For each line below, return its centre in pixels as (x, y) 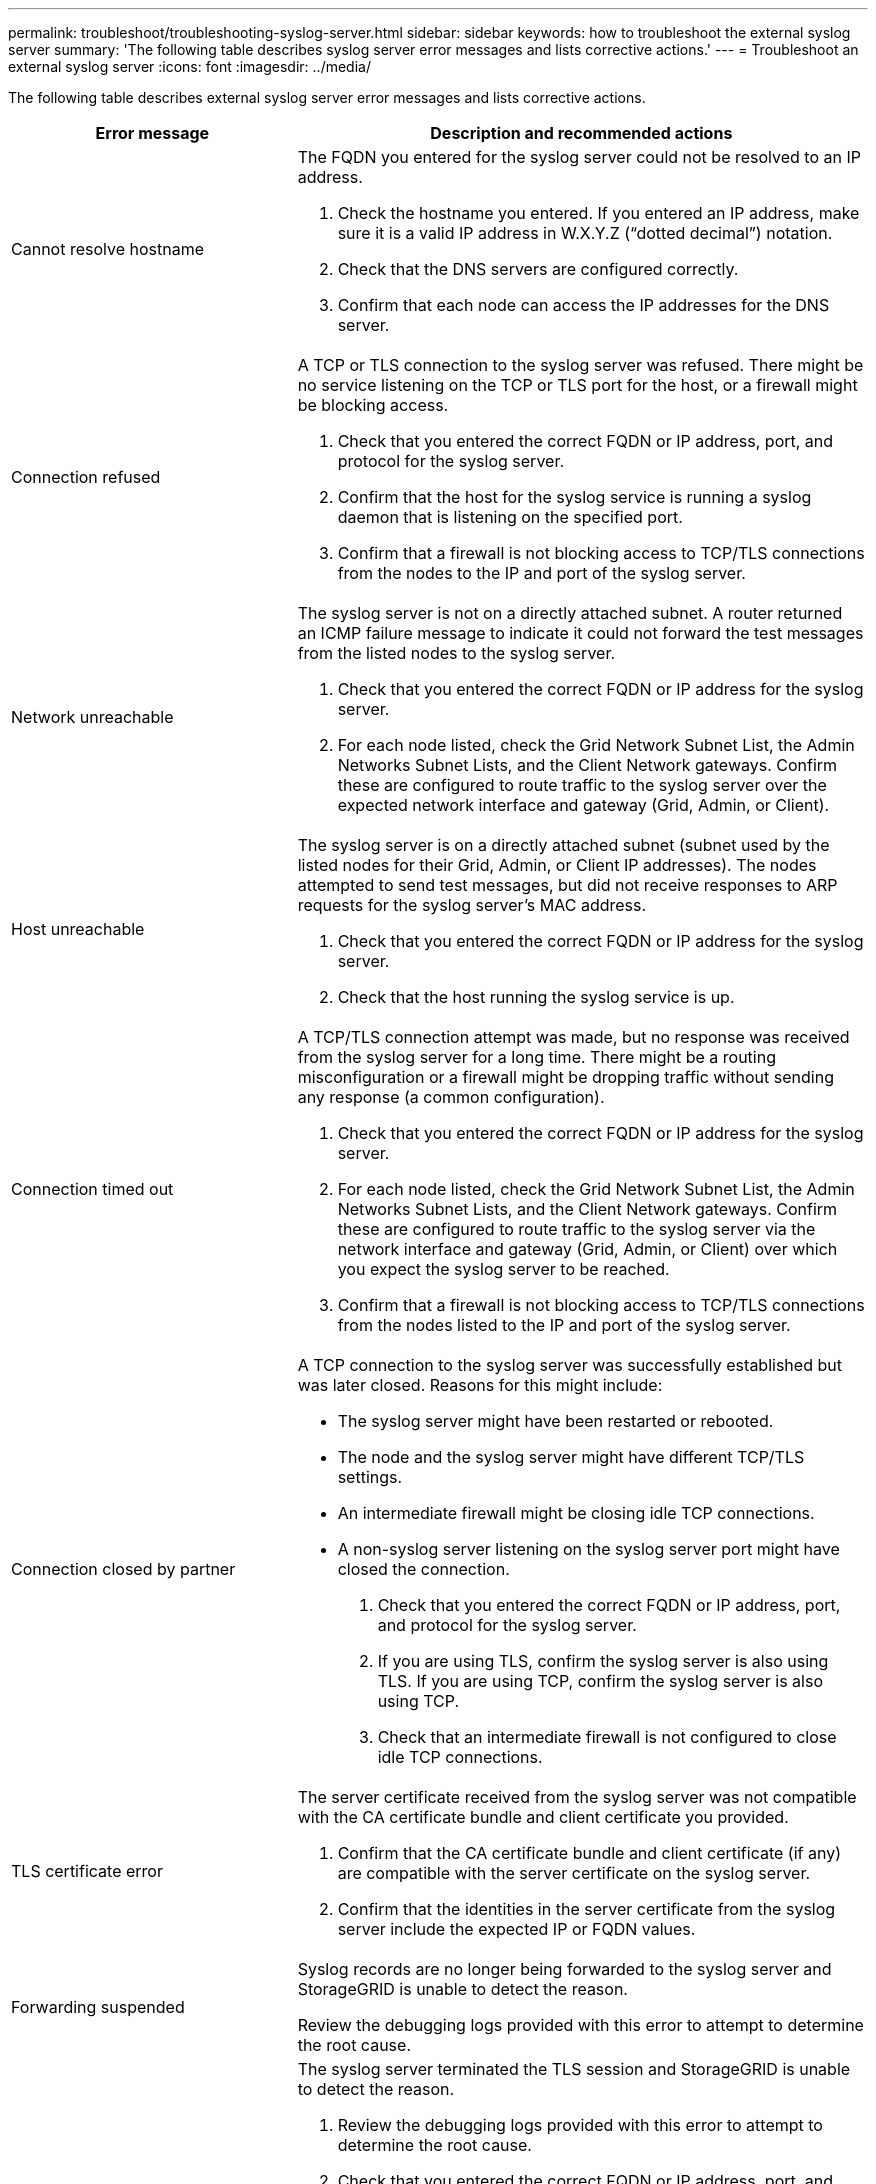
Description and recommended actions (581, 133)
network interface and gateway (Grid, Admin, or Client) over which (587, 1249)
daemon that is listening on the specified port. (510, 517)
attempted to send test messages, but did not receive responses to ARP (567, 885)
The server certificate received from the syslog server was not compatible (577, 1797)
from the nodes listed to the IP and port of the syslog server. (564, 1325)
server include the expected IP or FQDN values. (516, 1929)
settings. (370, 1477)
